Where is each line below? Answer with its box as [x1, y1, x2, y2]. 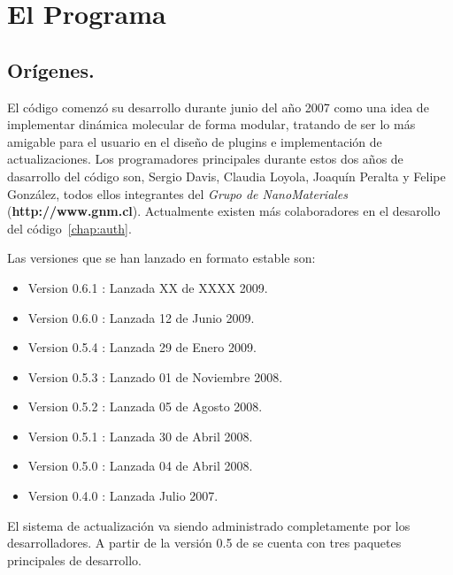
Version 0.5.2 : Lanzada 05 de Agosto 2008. [27, 397, 263, 416]
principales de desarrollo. [7, 550, 142, 569]
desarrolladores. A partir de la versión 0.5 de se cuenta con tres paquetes [7, 533, 402, 552]
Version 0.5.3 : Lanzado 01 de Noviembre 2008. [27, 367, 283, 386]
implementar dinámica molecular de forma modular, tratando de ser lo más [7, 115, 416, 134]
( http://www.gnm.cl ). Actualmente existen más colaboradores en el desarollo [7, 202, 441, 220]
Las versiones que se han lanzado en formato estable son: [7, 249, 316, 267]
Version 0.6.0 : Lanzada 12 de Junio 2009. [27, 308, 255, 326]
